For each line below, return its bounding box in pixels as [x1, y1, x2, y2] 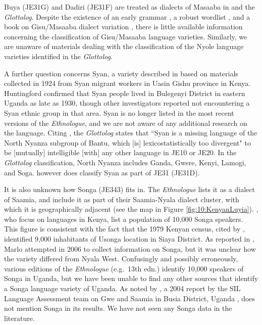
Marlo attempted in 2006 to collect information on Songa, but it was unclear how [4, 243, 256, 254]
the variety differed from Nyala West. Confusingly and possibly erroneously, [4, 253, 238, 264]
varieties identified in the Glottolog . [4, 51, 113, 61]
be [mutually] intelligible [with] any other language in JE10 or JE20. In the [4, 147, 237, 158]
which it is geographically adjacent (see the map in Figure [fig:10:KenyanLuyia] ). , [4, 204, 258, 214]
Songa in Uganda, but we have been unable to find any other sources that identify [4, 273, 258, 284]
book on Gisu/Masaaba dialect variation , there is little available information [4, 21, 243, 32]
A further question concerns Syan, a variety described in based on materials [4, 68, 238, 78]
